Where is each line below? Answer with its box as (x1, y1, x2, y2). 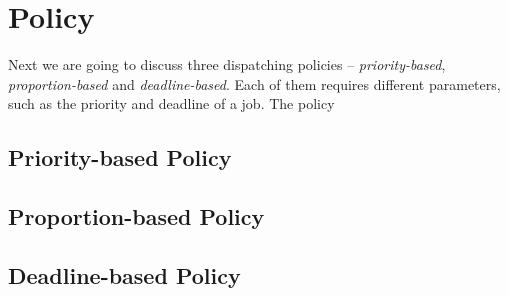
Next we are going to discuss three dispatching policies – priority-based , (8, 54, 446, 75)
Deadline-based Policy (8, 259, 241, 290)
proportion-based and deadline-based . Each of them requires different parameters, (8, 73, 501, 94)
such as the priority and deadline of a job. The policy (8, 93, 335, 114)
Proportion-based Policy (8, 201, 265, 232)
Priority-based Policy (8, 142, 232, 173)
